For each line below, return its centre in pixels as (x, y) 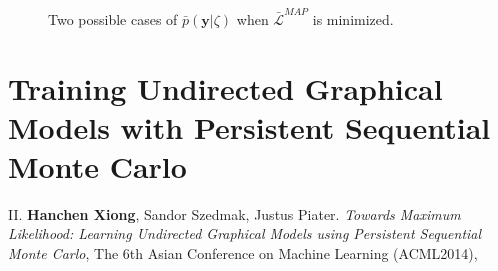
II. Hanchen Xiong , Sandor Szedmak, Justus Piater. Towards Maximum (234, 213)
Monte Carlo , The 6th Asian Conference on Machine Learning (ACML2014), (243, 253)
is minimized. (353, 18)
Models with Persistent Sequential (249, 126)
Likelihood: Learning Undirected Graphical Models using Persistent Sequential (245, 233)
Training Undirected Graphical (225, 87)
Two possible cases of (113, 18)
